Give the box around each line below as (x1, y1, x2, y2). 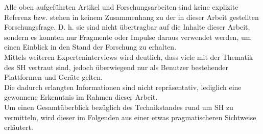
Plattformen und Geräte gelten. (4, 72, 103, 82)
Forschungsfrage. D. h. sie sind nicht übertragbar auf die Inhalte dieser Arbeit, (4, 21, 250, 32)
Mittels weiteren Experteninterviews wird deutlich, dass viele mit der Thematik (4, 51, 253, 62)
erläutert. (4, 122, 33, 132)
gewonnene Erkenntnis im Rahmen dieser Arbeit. (4, 92, 158, 102)
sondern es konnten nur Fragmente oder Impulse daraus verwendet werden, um (4, 31, 251, 42)
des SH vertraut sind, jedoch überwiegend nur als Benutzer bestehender (4, 61, 229, 72)
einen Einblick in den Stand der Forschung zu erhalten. (4, 41, 177, 52)
